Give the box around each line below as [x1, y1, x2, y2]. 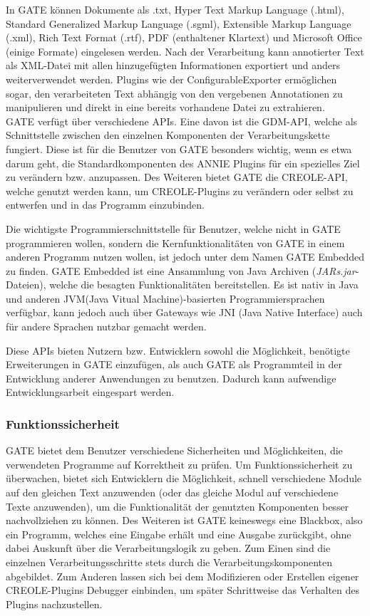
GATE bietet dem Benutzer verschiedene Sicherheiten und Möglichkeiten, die [6, 443, 343, 458]
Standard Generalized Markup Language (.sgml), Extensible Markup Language [6, 16, 351, 31]
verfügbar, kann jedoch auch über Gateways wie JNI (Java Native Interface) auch [6, 305, 363, 320]
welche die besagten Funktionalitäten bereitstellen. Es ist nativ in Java [49, 277, 359, 292]
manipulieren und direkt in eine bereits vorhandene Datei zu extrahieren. [6, 100, 325, 115]
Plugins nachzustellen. [6, 596, 103, 611]
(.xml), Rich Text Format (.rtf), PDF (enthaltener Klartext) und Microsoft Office [6, 30, 362, 45]
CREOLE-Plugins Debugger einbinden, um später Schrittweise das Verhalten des [6, 583, 360, 597]
